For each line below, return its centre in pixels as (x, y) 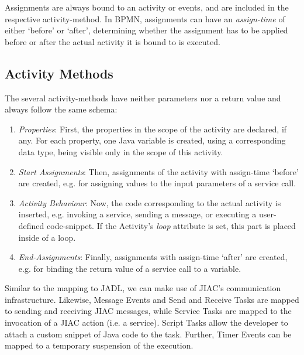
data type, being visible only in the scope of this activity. (121, 151)
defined (31, 225)
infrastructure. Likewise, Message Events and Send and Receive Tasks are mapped (152, 299)
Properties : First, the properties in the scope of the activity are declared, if (153, 129)
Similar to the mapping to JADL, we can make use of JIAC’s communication (143, 288)
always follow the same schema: (61, 109)
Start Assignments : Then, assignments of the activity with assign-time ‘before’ (158, 171)
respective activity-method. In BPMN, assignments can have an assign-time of (145, 18)
